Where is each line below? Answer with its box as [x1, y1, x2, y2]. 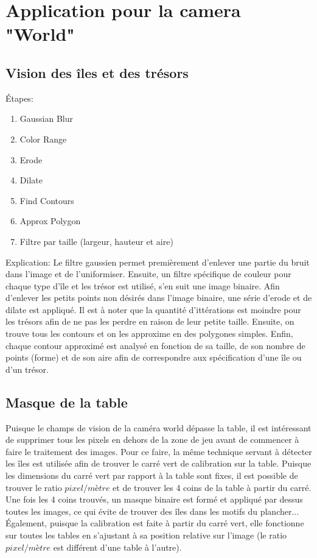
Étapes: [5, 91, 33, 104]
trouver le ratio [5, 481, 62, 493]
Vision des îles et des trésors [5, 63, 189, 82]
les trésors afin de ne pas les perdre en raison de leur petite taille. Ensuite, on [5, 315, 294, 328]
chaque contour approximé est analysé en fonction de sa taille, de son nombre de [5, 339, 305, 351]
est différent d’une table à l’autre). [53, 540, 182, 553]
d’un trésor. [5, 362, 49, 375]
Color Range [19, 132, 67, 145]
